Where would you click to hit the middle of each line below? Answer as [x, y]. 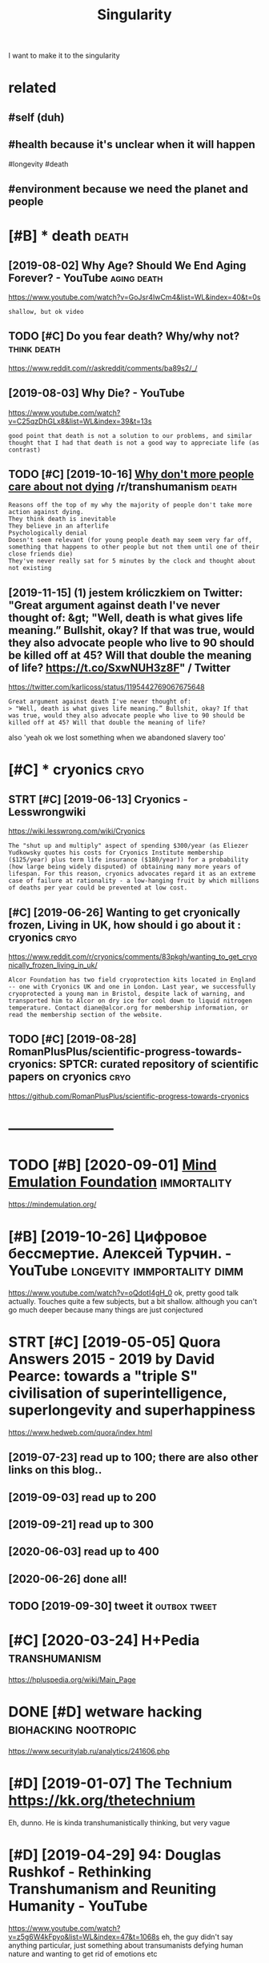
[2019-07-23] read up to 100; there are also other [133, 1457]
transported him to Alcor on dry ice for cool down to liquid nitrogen [130, 1001]
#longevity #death [38, 164]
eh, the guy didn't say [197, 1937]
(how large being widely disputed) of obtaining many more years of [125, 867]
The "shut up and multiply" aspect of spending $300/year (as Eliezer [128, 846]
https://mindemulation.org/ [52, 1204]
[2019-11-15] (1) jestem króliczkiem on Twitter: [126, 593]
